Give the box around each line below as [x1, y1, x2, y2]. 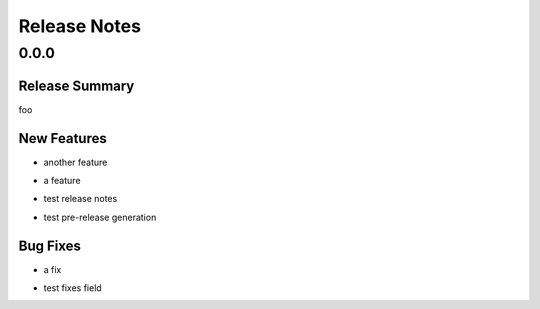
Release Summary [18, 77, 135, 94]
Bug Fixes [18, 237, 82, 254]
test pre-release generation [43, 211, 157, 223]
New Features [18, 130, 107, 147]
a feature [43, 175, 81, 187]
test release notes [43, 193, 118, 205]
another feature [43, 156, 108, 168]
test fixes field [43, 282, 102, 294]
